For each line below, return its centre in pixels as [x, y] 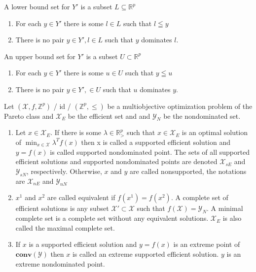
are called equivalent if [81, 197]
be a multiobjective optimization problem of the [180, 106]
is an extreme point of [207, 244]
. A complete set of [200, 197]
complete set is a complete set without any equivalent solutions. [112, 218]
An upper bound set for [40, 56]
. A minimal [225, 208]
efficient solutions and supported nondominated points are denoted [116, 161]
